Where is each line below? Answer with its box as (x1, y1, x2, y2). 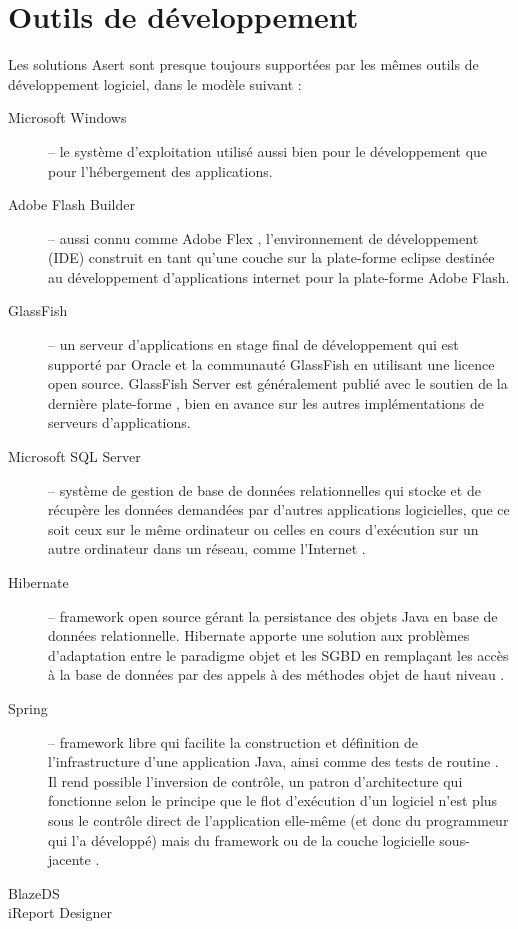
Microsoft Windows (8, 107, 127, 128)
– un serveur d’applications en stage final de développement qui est (48, 334, 459, 355)
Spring (8, 697, 48, 718)
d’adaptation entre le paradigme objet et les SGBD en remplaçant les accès (48, 644, 509, 665)
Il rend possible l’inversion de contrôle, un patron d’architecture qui (48, 770, 463, 791)
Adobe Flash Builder (8, 194, 135, 215)
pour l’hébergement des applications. (48, 160, 273, 181)
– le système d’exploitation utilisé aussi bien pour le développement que (48, 140, 488, 161)
